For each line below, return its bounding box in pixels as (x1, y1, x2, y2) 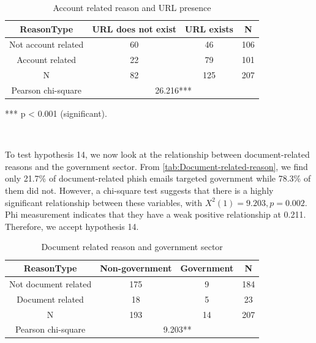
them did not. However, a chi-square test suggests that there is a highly (5, 184, 274, 197)
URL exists (185, 22, 233, 35)
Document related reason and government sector (41, 240, 223, 253)
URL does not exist (92, 22, 177, 35)
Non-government (100, 262, 172, 274)
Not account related (9, 38, 84, 51)
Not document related (9, 277, 92, 290)
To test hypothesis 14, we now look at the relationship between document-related (5, 148, 310, 161)
